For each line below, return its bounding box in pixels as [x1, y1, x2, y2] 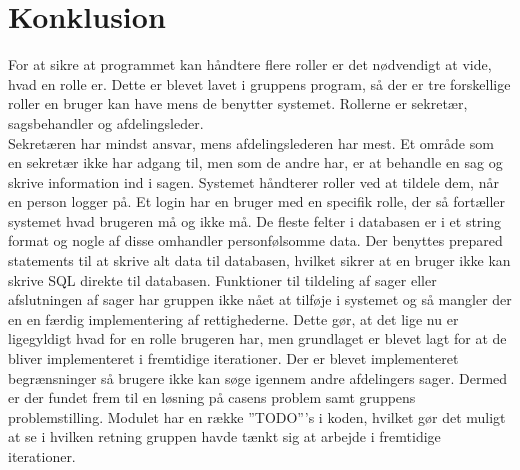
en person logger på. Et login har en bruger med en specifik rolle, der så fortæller [8, 191, 506, 212]
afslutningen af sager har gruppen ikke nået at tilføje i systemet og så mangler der [8, 289, 512, 310]
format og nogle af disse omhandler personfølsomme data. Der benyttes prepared [8, 230, 503, 251]
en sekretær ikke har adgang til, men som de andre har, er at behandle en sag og [8, 152, 503, 173]
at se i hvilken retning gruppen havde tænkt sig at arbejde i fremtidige [8, 426, 441, 447]
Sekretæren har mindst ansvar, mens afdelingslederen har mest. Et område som [8, 132, 494, 153]
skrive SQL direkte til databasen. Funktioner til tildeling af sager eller [8, 269, 437, 290]
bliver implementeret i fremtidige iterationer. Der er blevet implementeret [8, 348, 459, 369]
